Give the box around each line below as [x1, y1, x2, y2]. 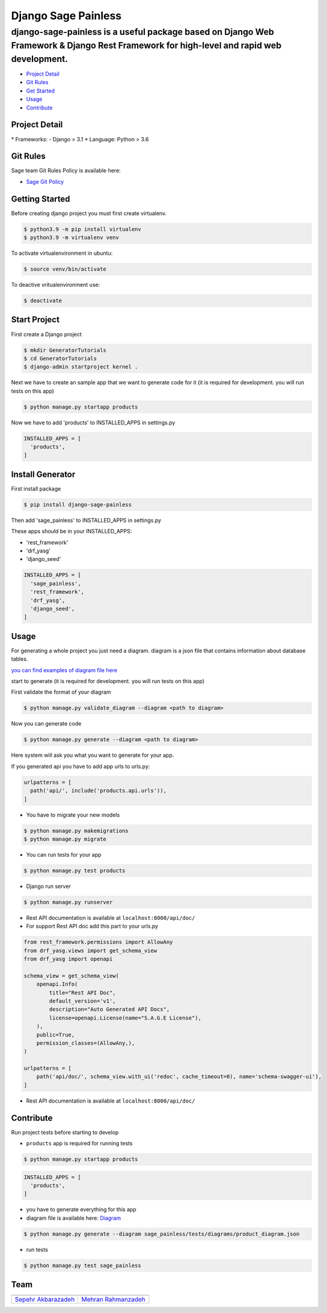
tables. [11, 655, 28, 663]
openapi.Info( [36, 981, 78, 988]
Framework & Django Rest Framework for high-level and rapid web [11, 40, 282, 51]
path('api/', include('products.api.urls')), [30, 788, 167, 794]
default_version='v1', [49, 997, 117, 1004]
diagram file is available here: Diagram [26, 1214, 121, 1222]
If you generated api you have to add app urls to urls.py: [11, 762, 150, 770]
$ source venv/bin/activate [23, 266, 106, 273]
